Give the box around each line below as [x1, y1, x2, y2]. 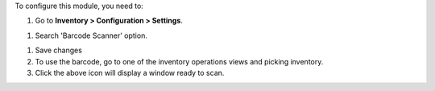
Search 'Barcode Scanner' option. [35, 31, 148, 40]
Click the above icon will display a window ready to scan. [35, 68, 225, 77]
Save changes [35, 45, 82, 56]
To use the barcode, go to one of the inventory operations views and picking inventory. [35, 56, 324, 66]
